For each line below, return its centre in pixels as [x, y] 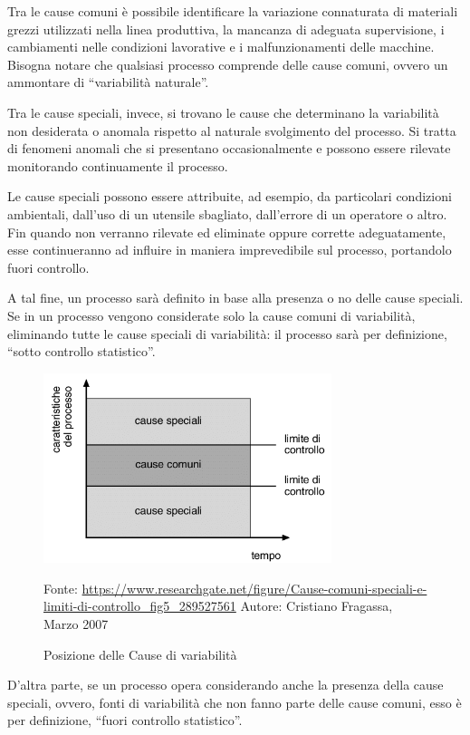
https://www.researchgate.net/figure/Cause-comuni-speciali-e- [254, 588]
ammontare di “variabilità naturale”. [108, 82]
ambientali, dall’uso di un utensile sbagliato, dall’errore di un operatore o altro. [227, 213]
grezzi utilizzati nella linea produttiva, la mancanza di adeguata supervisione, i [226, 29]
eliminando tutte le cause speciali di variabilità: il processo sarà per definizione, [227, 333]
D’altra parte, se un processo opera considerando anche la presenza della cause [225, 685]
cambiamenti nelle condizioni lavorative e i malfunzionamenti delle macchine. [221, 47]
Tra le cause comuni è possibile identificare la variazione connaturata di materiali [233, 11]
